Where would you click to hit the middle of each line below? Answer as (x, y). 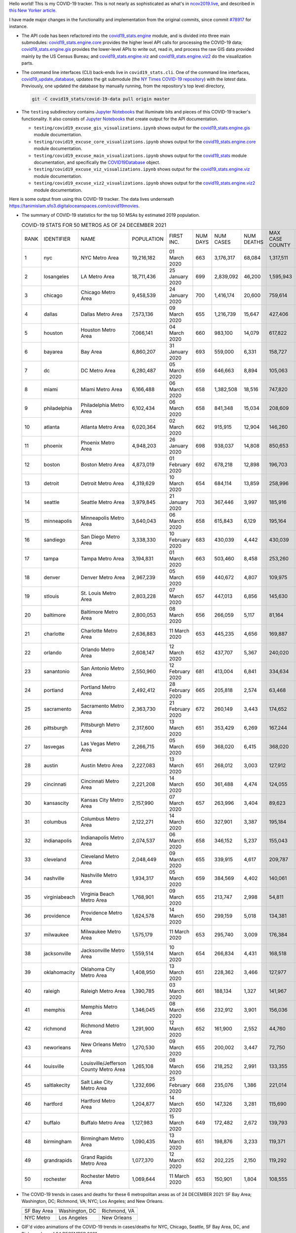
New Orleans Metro (103, 1044)
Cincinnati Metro (100, 781)
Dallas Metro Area (102, 314)
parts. (27, 63)
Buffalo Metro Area (103, 1123)
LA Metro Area (98, 276)
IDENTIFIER (57, 239)
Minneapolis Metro (102, 518)
